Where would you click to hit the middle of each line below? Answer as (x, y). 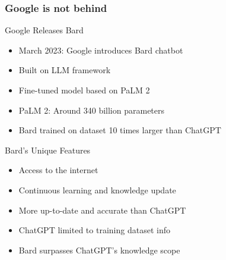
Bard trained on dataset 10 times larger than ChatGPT (120, 130)
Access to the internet (58, 170)
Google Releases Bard (44, 30)
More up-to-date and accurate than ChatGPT (102, 210)
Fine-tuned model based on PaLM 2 (84, 90)
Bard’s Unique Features (48, 150)
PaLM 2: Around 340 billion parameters (92, 110)
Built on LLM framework (65, 70)
